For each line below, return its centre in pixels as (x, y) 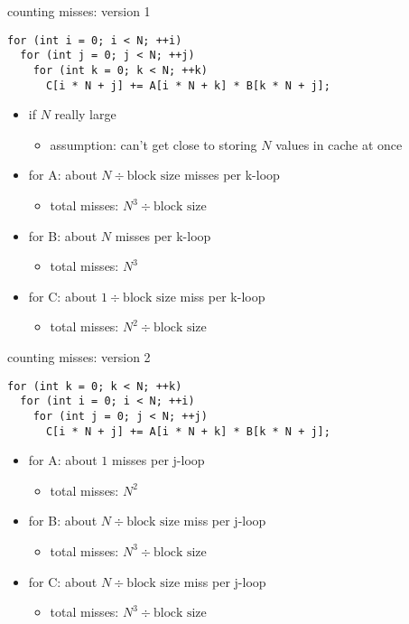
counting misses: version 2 (79, 356)
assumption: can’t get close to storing (153, 144)
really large (85, 114)
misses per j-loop (158, 460)
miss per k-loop (223, 296)
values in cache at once (339, 144)
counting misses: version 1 (79, 11)
